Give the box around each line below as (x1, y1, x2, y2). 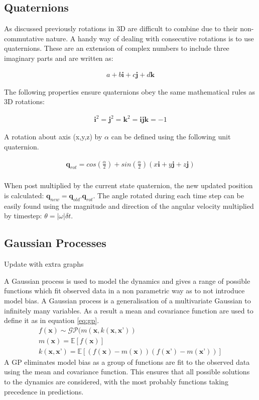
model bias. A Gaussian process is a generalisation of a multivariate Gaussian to (4, 295, 251, 305)
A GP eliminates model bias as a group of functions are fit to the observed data (4, 356, 250, 367)
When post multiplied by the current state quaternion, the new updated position (4, 180, 253, 191)
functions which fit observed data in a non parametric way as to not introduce (4, 285, 245, 296)
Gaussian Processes (4, 235, 106, 251)
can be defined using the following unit (111, 131, 231, 142)
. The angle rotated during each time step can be (93, 190, 244, 200)
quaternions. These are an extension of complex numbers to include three (4, 43, 229, 53)
